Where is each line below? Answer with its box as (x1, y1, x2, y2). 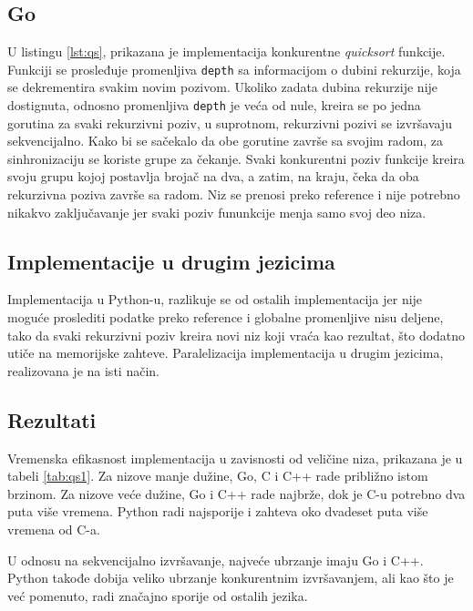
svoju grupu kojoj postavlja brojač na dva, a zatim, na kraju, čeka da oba (7, 167, 419, 186)
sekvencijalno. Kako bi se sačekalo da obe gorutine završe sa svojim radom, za (7, 131, 444, 150)
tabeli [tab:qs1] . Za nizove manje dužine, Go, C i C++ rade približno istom (7, 466, 428, 485)
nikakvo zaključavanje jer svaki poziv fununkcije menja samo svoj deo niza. (7, 202, 427, 221)
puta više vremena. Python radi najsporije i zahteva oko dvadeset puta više (7, 502, 428, 521)
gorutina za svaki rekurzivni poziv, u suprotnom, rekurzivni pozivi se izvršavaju (7, 113, 452, 132)
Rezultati (7, 405, 97, 433)
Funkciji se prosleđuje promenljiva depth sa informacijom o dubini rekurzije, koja (7, 59, 461, 78)
